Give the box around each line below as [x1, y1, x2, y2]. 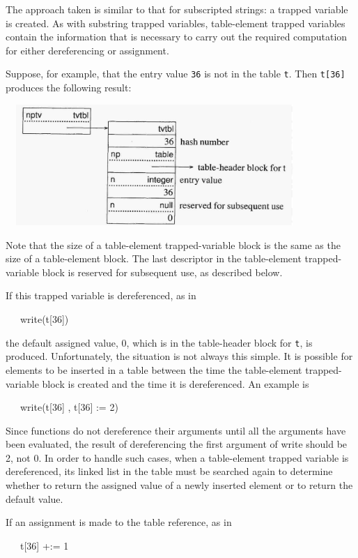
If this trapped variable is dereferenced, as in [6, 288, 196, 303]
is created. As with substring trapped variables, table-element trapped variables [6, 15, 345, 30]
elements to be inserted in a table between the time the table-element [6, 362, 302, 377]
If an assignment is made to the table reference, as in [6, 515, 232, 529]
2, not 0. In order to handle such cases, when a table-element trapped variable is [6, 450, 349, 465]
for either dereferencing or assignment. [6, 43, 169, 57]
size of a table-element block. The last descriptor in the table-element [6, 251, 302, 266]
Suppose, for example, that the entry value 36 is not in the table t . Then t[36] [6, 66, 345, 81]
